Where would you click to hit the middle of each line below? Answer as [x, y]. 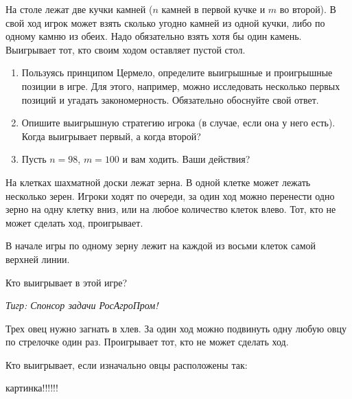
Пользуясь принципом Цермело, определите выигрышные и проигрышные [177, 72]
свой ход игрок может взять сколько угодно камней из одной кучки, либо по [165, 22]
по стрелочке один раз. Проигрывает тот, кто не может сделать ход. [147, 342]
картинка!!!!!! [32, 388]
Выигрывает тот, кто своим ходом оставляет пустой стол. [126, 49]
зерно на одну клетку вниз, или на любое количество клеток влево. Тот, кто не [171, 209]
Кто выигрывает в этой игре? [67, 282]
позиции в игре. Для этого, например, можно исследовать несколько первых [181, 85]
